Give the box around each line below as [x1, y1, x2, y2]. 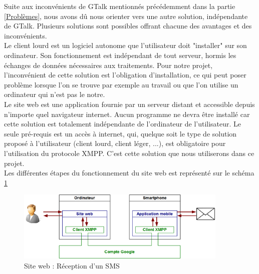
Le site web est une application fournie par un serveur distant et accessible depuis [4, 98, 255, 109]
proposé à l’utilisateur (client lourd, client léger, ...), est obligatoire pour [4, 138, 226, 148]
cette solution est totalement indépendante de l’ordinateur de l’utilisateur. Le [4, 118, 241, 129]
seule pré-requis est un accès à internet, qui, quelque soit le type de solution [4, 128, 237, 138]
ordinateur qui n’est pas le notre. [4, 89, 105, 99]
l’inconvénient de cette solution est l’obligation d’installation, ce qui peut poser [4, 69, 246, 80]
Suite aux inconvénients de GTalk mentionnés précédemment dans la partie [4, 1, 235, 11]
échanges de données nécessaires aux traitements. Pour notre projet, [4, 59, 213, 70]
